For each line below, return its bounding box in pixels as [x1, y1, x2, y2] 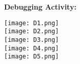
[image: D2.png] [4, 28, 59, 35]
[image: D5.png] [4, 53, 59, 60]
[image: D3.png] [4, 36, 59, 43]
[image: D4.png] [4, 44, 59, 52]
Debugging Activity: [4, 2, 76, 12]
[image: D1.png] [4, 19, 59, 27]
